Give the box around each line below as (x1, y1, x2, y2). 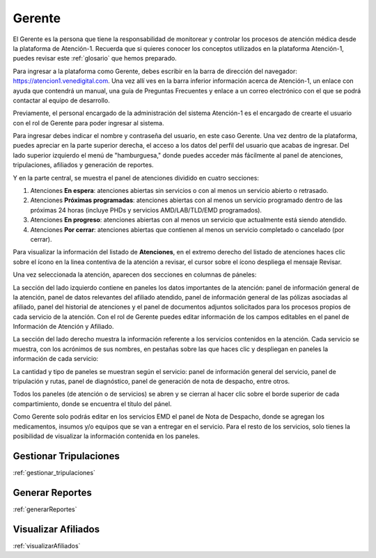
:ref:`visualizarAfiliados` (13, 541, 81, 550)
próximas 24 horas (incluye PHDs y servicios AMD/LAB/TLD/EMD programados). (30, 206, 263, 214)
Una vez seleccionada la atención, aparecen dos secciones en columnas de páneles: (13, 270, 257, 279)
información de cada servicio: (13, 355, 99, 363)
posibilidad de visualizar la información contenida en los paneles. (13, 432, 200, 440)
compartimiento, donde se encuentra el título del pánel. (13, 399, 172, 408)
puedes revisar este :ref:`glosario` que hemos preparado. (13, 54, 177, 63)
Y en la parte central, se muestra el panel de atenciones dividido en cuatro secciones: (13, 173, 259, 182)
